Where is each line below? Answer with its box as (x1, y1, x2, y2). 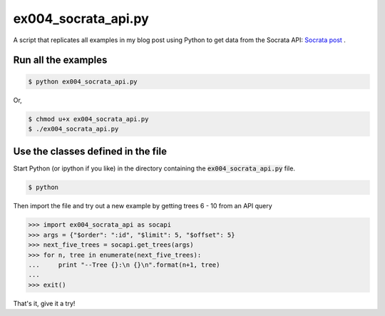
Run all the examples (13, 54, 108, 66)
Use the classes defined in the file (13, 146, 168, 158)
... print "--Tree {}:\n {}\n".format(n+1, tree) (28, 260, 220, 269)
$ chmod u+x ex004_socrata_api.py (28, 115, 149, 123)
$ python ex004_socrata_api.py (28, 77, 138, 86)
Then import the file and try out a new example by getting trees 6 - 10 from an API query (13, 202, 272, 210)
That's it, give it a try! (13, 299, 76, 307)
